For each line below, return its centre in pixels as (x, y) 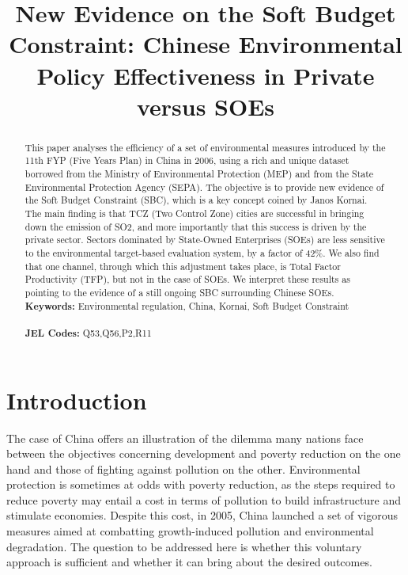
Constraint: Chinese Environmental (206, 44)
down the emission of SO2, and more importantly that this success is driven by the (196, 226)
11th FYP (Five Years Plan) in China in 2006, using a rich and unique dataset (187, 160)
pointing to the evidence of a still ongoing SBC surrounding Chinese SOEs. (179, 292)
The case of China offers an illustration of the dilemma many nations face (185, 438)
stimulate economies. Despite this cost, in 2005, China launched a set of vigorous (202, 515)
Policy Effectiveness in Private (206, 75)
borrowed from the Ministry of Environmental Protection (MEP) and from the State (199, 174)
